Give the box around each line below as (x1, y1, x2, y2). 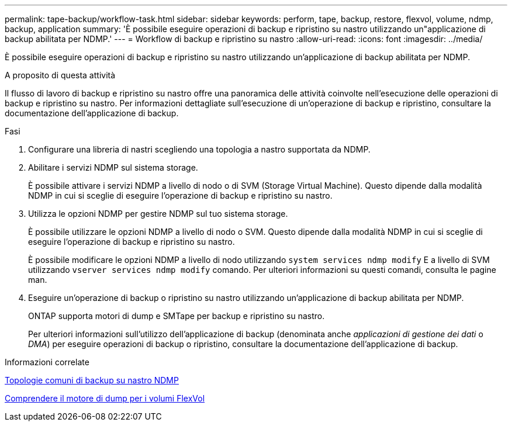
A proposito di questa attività (5, 70, 116, 80)
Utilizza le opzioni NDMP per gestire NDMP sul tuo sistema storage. (28, 209, 288, 219)
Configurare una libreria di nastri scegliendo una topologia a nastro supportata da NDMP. (28, 144, 371, 154)
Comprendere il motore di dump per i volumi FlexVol (5, 393, 205, 403)
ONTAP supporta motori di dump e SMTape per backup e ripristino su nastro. (28, 311, 325, 321)
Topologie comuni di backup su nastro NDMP (5, 375, 179, 385)
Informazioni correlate (5, 357, 89, 367)
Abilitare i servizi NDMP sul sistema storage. (28, 162, 198, 172)
